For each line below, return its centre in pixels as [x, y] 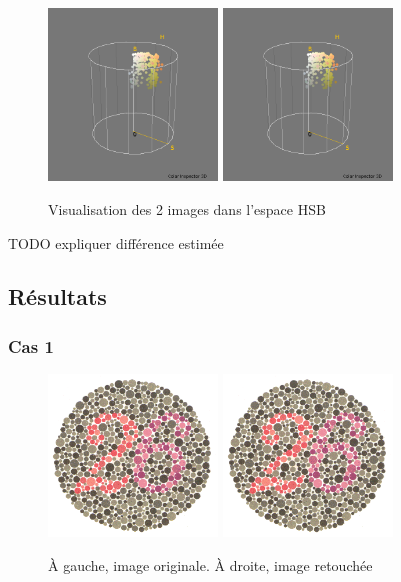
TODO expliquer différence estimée [116, 242]
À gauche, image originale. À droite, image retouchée [210, 564]
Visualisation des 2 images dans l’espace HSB [187, 208]
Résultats [57, 296]
